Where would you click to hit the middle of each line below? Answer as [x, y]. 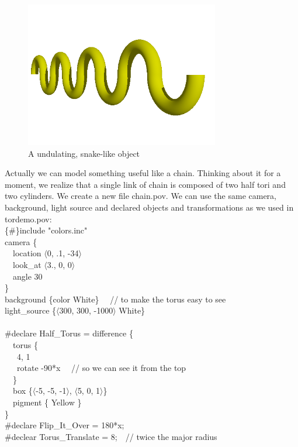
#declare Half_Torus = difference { [69, 333]
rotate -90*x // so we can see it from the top [101, 368]
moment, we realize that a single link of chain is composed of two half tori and [145, 184]
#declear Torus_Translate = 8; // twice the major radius [111, 436]
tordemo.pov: [28, 219]
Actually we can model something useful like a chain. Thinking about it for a [143, 173]
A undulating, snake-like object [84, 153]
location [27, 253]
